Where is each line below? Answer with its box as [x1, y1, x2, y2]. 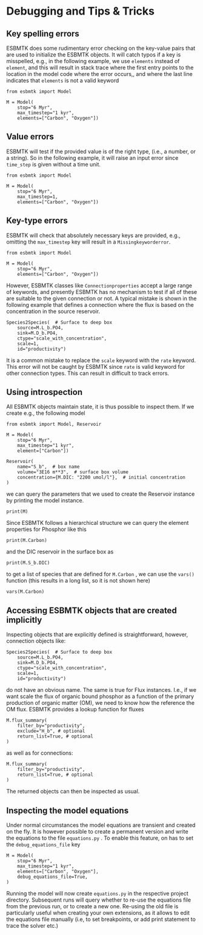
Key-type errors [6, 216, 68, 226]
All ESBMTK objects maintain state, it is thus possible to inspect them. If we [6, 403, 195, 411]
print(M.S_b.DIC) [6, 560, 50, 566]
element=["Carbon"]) [17, 448, 69, 454]
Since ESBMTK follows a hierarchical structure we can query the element [6, 519, 189, 527]
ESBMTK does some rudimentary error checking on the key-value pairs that [6, 44, 196, 52]
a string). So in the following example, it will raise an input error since [6, 154, 179, 162]
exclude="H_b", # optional [17, 728, 85, 735]
